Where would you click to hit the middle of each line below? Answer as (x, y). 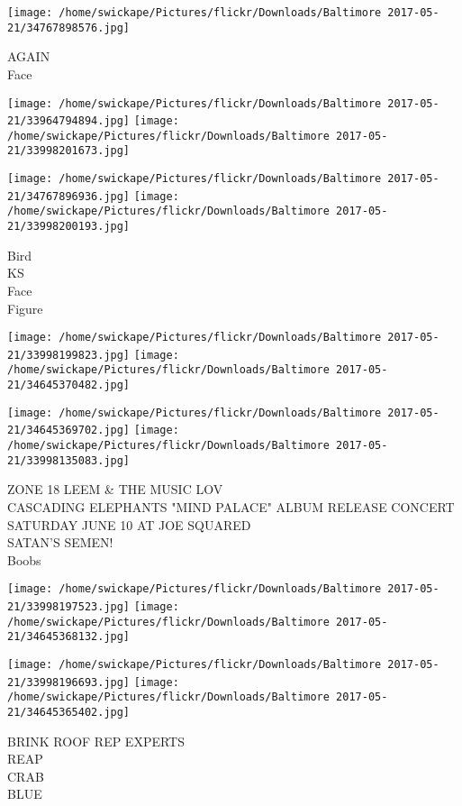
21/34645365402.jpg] (69, 712)
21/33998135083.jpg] (69, 460)
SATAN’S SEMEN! (60, 542)
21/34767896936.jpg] (69, 196)
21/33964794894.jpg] (69, 121)
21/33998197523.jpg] (69, 607)
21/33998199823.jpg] (69, 355)
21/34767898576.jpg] (69, 27)
